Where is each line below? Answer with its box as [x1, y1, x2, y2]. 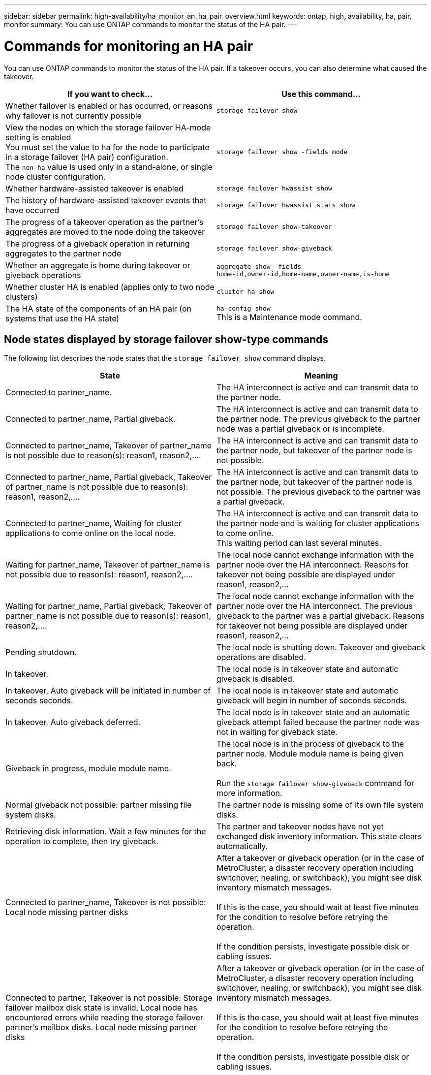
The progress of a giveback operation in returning [5, 238, 190, 249]
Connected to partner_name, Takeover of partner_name [5, 441, 212, 451]
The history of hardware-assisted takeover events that [5, 195, 207, 205]
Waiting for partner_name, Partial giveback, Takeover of [5, 601, 212, 611]
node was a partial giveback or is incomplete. [216, 424, 384, 434]
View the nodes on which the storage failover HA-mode [5, 122, 211, 132]
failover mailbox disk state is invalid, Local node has [5, 1003, 197, 1013]
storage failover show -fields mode [216, 148, 348, 156]
